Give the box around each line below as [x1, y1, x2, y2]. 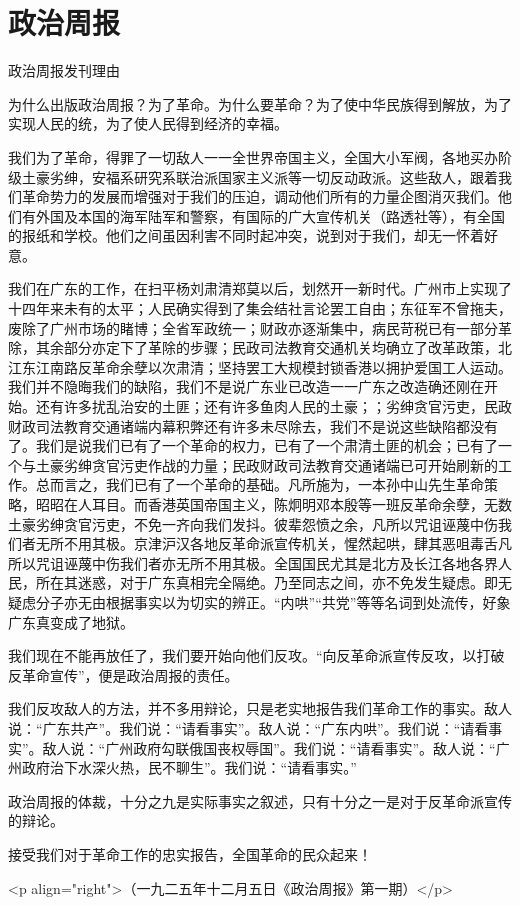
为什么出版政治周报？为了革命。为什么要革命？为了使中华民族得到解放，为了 [8, 93, 512, 114]
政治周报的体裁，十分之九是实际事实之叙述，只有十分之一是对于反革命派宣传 [8, 790, 512, 811]
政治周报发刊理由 [8, 60, 120, 81]
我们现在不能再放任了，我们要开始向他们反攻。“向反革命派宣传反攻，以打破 [8, 645, 505, 666]
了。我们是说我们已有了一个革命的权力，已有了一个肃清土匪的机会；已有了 [8, 435, 498, 456]
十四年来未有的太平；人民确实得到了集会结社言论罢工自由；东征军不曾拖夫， [8, 298, 512, 319]
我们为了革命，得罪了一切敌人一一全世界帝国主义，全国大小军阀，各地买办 [8, 146, 498, 167]
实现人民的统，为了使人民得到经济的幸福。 [8, 113, 288, 134]
